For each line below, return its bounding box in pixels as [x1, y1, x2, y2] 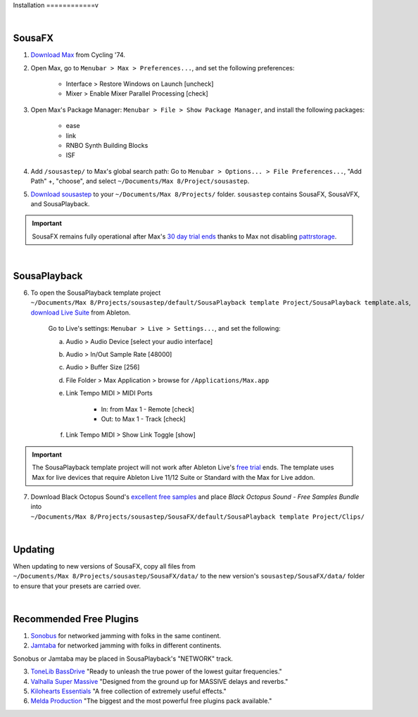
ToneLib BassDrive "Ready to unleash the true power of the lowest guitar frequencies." [30, 667, 283, 675]
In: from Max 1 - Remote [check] [101, 405, 195, 413]
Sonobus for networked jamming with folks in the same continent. [30, 632, 222, 640]
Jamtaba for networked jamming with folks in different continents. [30, 641, 222, 650]
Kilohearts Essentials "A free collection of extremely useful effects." [30, 687, 227, 696]
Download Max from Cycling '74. [30, 51, 126, 59]
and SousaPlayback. [30, 199, 90, 208]
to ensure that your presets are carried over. [13, 581, 141, 590]
